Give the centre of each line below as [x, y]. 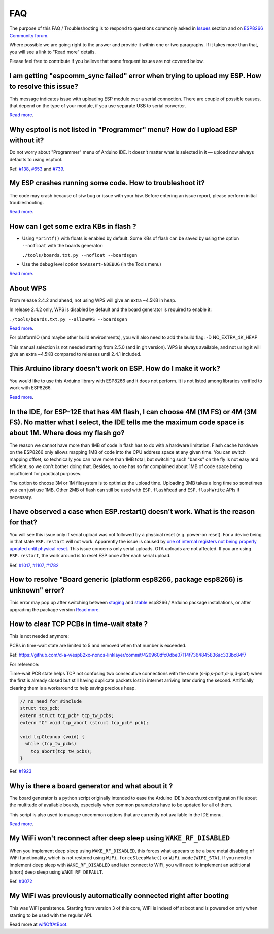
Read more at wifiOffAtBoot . [39, 924]
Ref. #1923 [21, 771]
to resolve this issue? [44, 86]
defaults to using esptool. [36, 160]
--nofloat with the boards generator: [63, 245]
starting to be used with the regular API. [51, 915]
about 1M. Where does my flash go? [67, 433]
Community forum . [29, 35]
